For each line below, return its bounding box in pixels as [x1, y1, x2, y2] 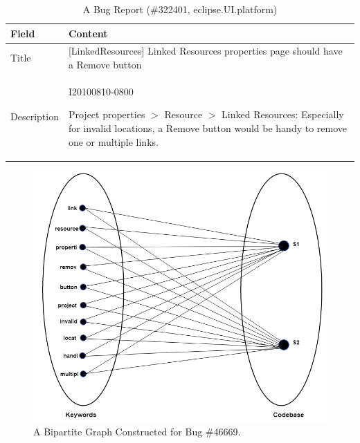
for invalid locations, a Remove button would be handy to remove [68, 121, 348, 135]
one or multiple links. [68, 134, 159, 149]
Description [10, 109, 59, 124]
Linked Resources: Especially [222, 107, 344, 122]
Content [68, 26, 108, 40]
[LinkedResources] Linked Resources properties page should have [68, 44, 343, 58]
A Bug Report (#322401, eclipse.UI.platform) [82, 2, 278, 16]
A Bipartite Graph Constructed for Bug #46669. [33, 424, 241, 439]
